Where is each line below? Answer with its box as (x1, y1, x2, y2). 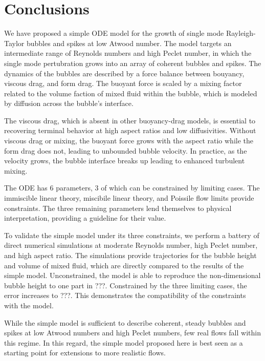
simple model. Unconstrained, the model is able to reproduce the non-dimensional (4, 270, 261, 281)
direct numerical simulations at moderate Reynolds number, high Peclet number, (4, 240, 258, 250)
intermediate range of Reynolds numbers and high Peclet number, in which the (4, 48, 252, 58)
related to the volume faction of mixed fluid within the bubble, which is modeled (4, 88, 257, 98)
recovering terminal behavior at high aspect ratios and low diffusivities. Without (4, 125, 256, 136)
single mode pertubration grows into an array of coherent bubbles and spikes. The (4, 57, 261, 68)
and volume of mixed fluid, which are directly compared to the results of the (4, 260, 244, 270)
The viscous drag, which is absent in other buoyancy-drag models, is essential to (4, 115, 256, 125)
